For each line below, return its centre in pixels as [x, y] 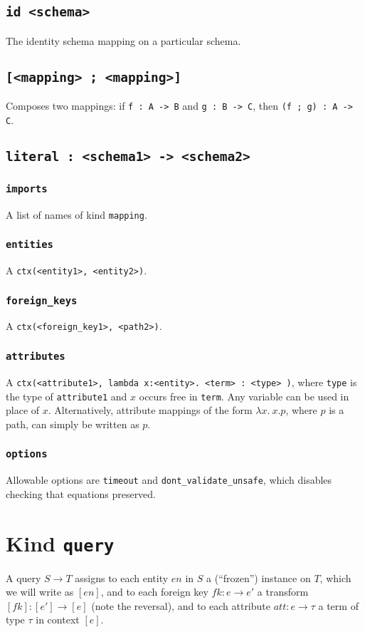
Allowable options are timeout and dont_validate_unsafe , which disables [169, 480]
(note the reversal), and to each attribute [181, 605]
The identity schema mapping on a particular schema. [123, 40]
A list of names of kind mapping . [76, 214]
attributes [36, 357]
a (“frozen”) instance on [259, 577]
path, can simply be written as [73, 424]
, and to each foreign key [154, 592]
